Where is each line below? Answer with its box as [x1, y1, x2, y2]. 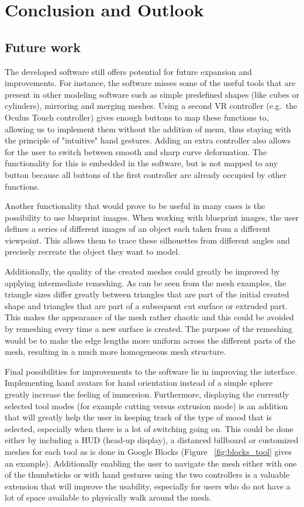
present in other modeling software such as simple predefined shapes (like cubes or [5, 88, 299, 100]
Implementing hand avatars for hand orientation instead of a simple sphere [5, 376, 273, 389]
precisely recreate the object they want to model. [5, 245, 180, 258]
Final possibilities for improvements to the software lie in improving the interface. [5, 365, 298, 377]
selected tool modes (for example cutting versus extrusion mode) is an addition [5, 399, 288, 412]
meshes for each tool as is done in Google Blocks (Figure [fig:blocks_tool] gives [5, 445, 292, 457]
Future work [5, 37, 81, 56]
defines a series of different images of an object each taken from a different [5, 222, 271, 235]
